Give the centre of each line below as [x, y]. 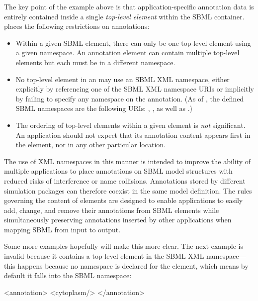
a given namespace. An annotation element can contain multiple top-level [128, 52]
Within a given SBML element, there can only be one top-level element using [133, 43]
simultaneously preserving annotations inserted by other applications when [118, 220]
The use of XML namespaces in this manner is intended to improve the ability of [128, 161]
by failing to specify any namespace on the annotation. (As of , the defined [130, 98]
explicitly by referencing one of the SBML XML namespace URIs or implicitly [135, 89]
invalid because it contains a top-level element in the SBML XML [104, 256]
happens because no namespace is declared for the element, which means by [133, 265]
